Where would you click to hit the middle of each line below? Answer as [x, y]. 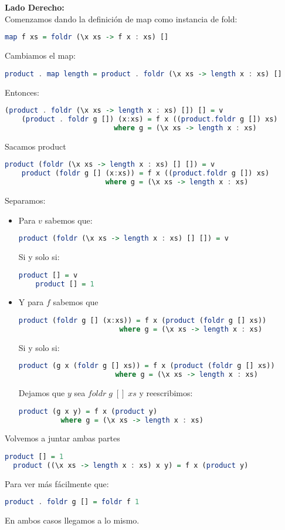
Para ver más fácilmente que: [57, 483]
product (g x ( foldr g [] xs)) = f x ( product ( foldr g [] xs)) [147, 366]
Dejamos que [42, 393]
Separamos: [25, 200]
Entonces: [22, 92]
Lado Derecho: [35, 7]
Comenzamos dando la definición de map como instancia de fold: [121, 18]
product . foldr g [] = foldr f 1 [72, 502]
